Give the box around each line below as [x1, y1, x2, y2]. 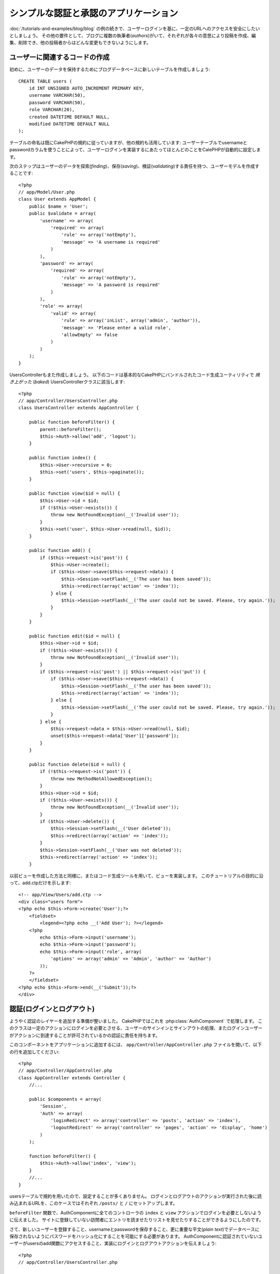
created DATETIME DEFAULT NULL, [28, 114, 110, 120]
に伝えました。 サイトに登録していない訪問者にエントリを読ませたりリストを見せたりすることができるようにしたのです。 [9, 1217, 264, 1223]
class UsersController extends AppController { [18, 405, 139, 411]
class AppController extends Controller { [18, 1075, 126, 1080]
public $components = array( [28, 1096, 102, 1102]
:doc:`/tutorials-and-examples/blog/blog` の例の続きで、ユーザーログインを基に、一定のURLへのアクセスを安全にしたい [9, 25, 260, 32]
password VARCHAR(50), [28, 99, 86, 105]
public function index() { [28, 455, 97, 461]
